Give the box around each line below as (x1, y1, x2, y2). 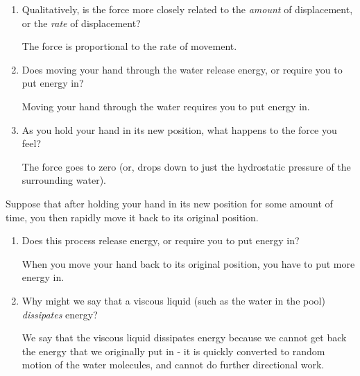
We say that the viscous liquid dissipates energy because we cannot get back (22, 330, 347, 345)
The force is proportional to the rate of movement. (22, 39, 237, 53)
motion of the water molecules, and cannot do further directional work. (22, 357, 325, 372)
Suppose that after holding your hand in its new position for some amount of (6, 196, 333, 210)
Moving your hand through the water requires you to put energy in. (22, 99, 310, 113)
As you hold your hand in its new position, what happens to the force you (22, 122, 337, 137)
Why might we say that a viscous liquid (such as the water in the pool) (22, 293, 325, 307)
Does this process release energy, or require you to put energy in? (22, 233, 300, 248)
